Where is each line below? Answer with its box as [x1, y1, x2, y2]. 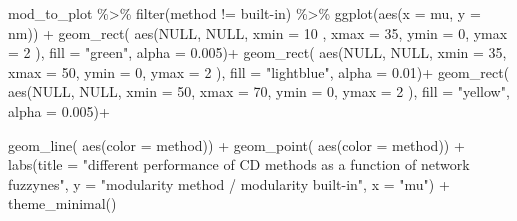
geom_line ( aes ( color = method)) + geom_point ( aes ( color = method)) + [8, 134, 465, 155]
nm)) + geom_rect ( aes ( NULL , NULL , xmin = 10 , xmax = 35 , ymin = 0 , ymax [8, 22, 508, 43]
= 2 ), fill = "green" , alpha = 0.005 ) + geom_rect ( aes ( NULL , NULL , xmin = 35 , [8, 42, 507, 63]
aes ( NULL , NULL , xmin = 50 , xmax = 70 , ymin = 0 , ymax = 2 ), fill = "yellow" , [8, 81, 510, 102]
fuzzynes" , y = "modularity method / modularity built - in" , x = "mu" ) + [8, 173, 450, 194]
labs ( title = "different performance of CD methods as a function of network [8, 154, 470, 175]
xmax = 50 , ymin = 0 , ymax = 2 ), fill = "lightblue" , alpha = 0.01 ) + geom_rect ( [8, 61, 510, 82]
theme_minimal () [8, 193, 117, 214]
